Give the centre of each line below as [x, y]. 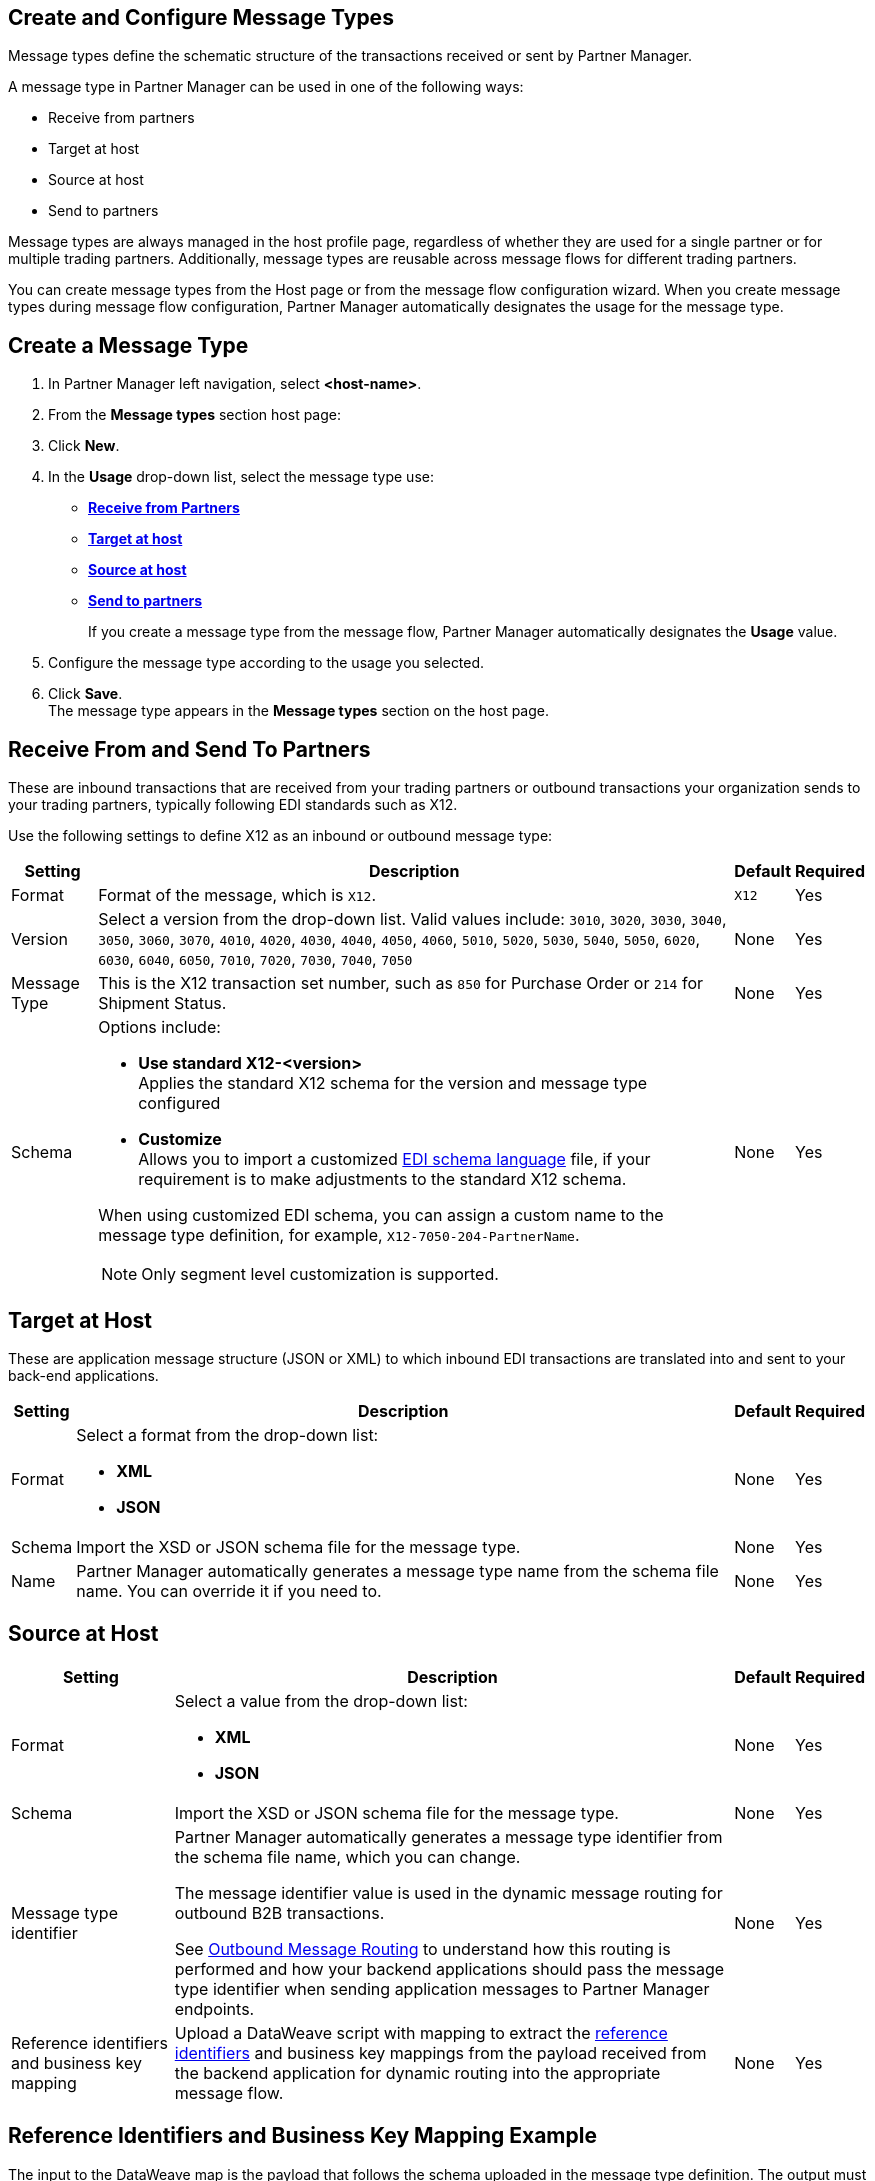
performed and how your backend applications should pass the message [449, 1968]
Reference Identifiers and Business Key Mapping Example [302, 2136]
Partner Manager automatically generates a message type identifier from [448, 1836]
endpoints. [214, 2008]
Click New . [84, 446]
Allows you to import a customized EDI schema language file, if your [394, 1159]
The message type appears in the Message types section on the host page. [299, 711]
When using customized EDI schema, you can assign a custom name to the [381, 1215]
